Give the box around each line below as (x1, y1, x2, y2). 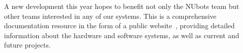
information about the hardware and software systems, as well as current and (4, 30, 240, 40)
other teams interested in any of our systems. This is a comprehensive (4, 10, 217, 21)
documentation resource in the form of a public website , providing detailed (4, 20, 235, 31)
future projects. (4, 40, 51, 50)
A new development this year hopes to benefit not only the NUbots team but (4, 1, 240, 11)
